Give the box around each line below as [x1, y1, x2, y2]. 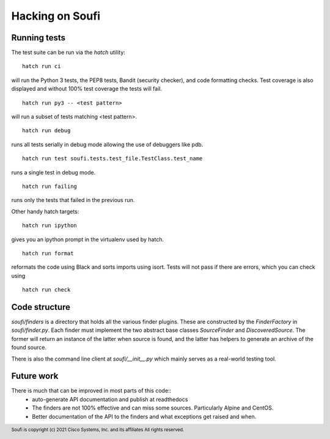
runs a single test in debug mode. [11, 168, 96, 176]
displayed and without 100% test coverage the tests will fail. [11, 85, 162, 92]
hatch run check [22, 287, 71, 293]
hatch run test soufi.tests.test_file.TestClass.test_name [22, 155, 203, 162]
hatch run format [22, 250, 74, 257]
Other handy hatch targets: [11, 208, 79, 215]
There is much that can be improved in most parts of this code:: [11, 387, 172, 394]
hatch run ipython [22, 222, 78, 229]
